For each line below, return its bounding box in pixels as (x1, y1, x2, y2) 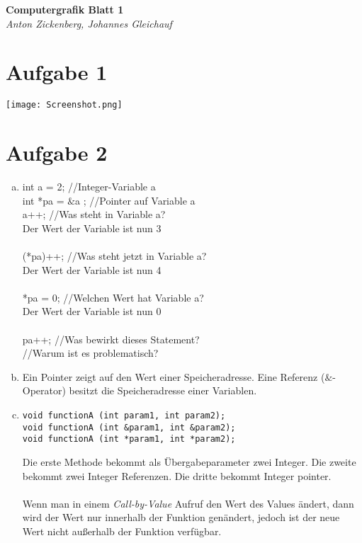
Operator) (22, 383, 66, 398)
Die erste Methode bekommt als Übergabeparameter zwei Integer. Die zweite (22, 454, 356, 469)
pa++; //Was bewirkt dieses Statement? (22, 331, 200, 346)
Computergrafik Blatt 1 (6, 2, 124, 16)
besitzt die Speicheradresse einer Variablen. (69, 383, 257, 398)
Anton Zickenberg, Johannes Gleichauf (6, 16, 172, 30)
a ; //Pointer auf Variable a (75, 193, 196, 207)
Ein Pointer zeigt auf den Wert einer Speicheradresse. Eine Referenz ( (22, 369, 325, 384)
